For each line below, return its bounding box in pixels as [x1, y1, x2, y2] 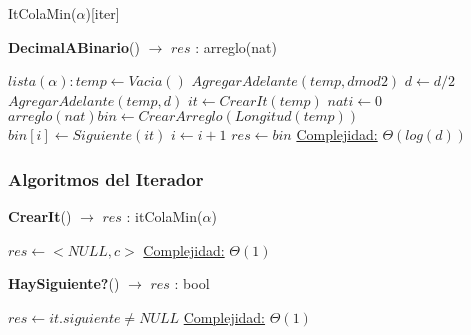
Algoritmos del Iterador [8, 166, 204, 191]
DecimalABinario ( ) [8, 36, 140, 57]
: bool [174, 273, 210, 294]
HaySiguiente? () [8, 273, 120, 294]
